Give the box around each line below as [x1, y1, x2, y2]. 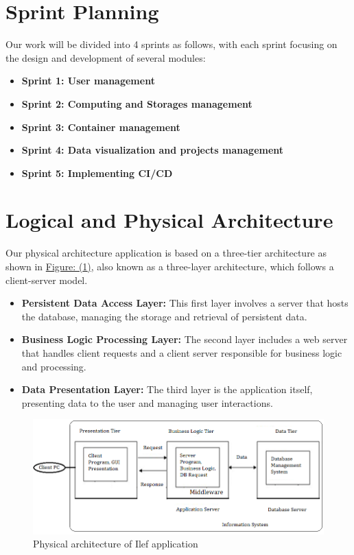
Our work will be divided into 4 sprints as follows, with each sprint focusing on [5, 37, 338, 51]
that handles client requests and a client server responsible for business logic [21, 345, 342, 359]
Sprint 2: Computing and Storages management [21, 96, 252, 110]
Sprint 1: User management [21, 73, 155, 88]
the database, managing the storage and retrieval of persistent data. [21, 309, 307, 323]
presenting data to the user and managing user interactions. [21, 395, 273, 410]
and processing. [21, 359, 86, 373]
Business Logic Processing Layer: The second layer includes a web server [21, 332, 348, 346]
